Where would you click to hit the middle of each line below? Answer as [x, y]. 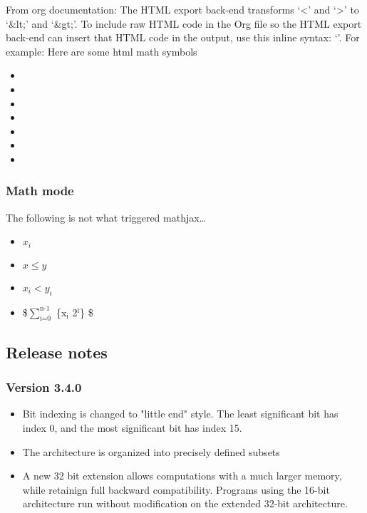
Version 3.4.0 [44, 387]
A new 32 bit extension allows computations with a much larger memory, [182, 476]
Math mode [40, 191]
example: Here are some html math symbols [102, 51]
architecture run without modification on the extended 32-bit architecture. [185, 503]
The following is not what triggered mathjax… [106, 217]
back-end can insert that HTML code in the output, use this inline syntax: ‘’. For [183, 37]
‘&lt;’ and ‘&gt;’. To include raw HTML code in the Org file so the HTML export [184, 23]
